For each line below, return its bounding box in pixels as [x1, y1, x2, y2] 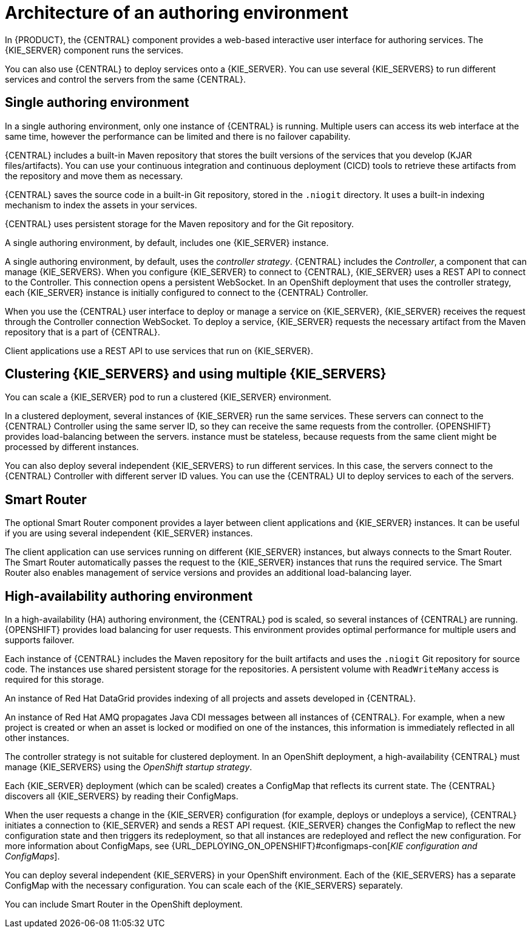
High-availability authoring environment [5, 588, 253, 604]
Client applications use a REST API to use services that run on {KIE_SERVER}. [5, 345, 314, 356]
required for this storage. [5, 674, 104, 685]
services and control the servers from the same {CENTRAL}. [5, 73, 246, 84]
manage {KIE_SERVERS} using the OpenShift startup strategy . [5, 762, 252, 773]
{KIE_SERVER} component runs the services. [5, 44, 183, 55]
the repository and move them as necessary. [5, 170, 183, 181]
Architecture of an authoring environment [5, 2, 348, 23]
